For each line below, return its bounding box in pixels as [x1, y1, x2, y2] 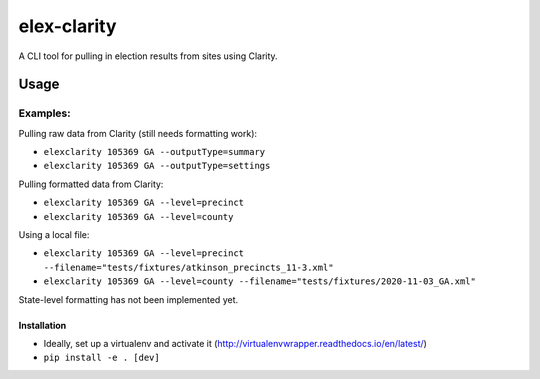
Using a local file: [18, 229, 90, 241]
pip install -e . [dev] [43, 352, 160, 364]
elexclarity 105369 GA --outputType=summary [43, 146, 266, 158]
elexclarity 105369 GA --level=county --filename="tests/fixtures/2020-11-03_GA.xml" [43, 276, 477, 287]
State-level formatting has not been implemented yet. [18, 293, 239, 305]
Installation [18, 319, 67, 331]
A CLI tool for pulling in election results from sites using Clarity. [18, 50, 279, 62]
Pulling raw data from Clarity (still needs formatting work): [18, 127, 258, 139]
